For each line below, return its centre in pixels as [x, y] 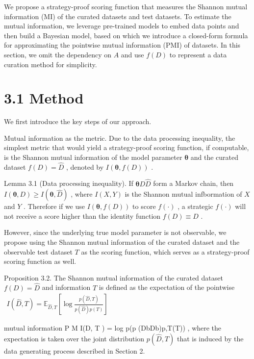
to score [144, 206]
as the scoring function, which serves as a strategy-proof [165, 251]
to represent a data [198, 54]
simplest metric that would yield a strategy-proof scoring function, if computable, [127, 147]
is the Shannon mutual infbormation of [183, 194]
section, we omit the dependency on [58, 54]
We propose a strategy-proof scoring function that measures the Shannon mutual [126, 6]
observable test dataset [38, 251]
